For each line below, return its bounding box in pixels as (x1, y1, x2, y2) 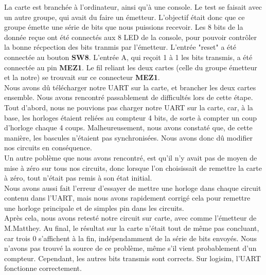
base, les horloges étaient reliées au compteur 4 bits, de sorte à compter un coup (4, 112, 257, 123)
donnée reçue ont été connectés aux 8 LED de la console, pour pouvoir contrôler (4, 31, 257, 42)
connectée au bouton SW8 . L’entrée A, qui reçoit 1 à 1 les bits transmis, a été (4, 51, 253, 62)
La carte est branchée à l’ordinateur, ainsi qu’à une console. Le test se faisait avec (4, 2, 262, 12)
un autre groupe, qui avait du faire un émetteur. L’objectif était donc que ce (4, 11, 245, 22)
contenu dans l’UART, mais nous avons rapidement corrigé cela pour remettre (4, 192, 251, 203)
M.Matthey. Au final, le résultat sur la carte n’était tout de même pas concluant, (4, 223, 259, 233)
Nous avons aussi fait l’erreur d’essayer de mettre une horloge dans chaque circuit (4, 182, 261, 193)
